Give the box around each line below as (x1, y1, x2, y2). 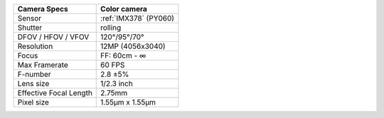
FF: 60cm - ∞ (100, 50, 146, 60)
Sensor (17, 14, 42, 23)
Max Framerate (17, 60, 69, 70)
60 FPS (100, 60, 125, 70)
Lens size (17, 79, 50, 88)
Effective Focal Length (17, 88, 92, 97)
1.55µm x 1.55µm (100, 97, 156, 107)
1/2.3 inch (100, 79, 133, 88)
